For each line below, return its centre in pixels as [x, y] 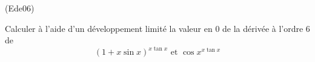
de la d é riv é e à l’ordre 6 [266, 28]
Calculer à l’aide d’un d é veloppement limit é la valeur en [109, 28]
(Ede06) [20, 8]
